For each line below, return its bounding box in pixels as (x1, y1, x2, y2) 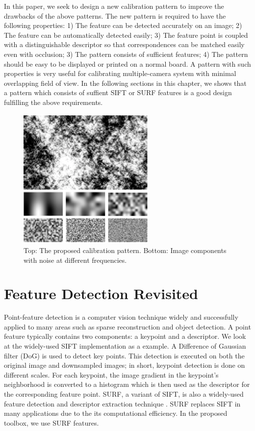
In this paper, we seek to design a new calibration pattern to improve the (4, 1, 224, 11)
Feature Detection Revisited (4, 283, 199, 304)
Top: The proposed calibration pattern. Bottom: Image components (24, 245, 227, 255)
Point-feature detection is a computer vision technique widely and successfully (4, 312, 238, 322)
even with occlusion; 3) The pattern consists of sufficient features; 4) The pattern (4, 49, 248, 59)
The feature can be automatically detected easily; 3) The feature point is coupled (4, 29, 248, 40)
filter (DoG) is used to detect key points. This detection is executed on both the (4, 350, 245, 360)
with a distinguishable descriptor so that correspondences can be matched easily (4, 39, 245, 50)
